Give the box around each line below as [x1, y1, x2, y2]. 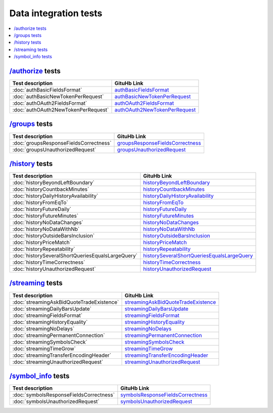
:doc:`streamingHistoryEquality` [12, 318, 88, 325]
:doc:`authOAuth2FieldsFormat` [12, 100, 87, 107]
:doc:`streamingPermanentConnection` [12, 332, 105, 339]
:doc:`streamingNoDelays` [12, 325, 75, 332]
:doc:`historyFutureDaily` [12, 205, 72, 213]
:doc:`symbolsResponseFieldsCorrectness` [12, 391, 115, 398]
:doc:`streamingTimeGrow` [12, 345, 76, 352]
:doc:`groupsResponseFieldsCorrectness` [12, 139, 112, 146]
